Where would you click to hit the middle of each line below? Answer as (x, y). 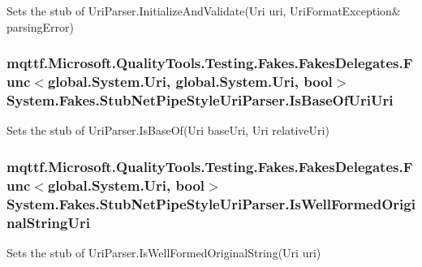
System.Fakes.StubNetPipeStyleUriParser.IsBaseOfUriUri (200, 99)
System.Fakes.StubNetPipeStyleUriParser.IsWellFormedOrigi (211, 203)
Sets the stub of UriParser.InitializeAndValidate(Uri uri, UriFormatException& (204, 11)
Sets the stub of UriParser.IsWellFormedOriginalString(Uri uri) (164, 252)
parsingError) (40, 26)
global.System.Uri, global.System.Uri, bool (190, 82)
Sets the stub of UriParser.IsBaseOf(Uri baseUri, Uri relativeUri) (168, 130)
